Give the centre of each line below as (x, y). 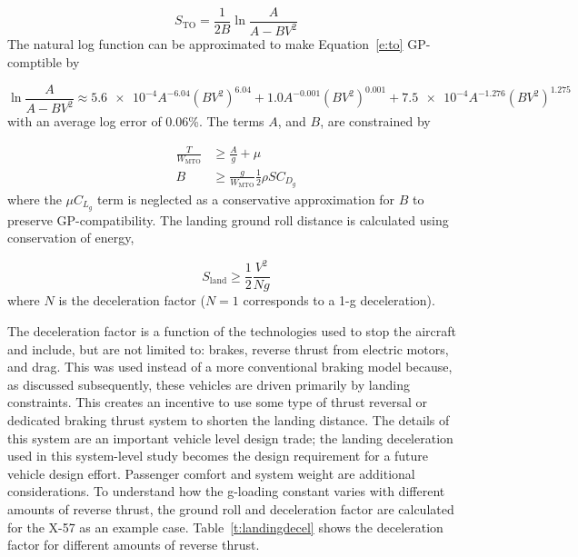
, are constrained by (375, 121)
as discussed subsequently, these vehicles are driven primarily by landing (209, 384)
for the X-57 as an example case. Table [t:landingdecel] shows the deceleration (225, 527)
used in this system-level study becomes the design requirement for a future (218, 456)
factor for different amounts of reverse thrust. (134, 545)
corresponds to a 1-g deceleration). (339, 300)
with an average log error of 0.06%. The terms (136, 121)
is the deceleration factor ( (132, 300)
